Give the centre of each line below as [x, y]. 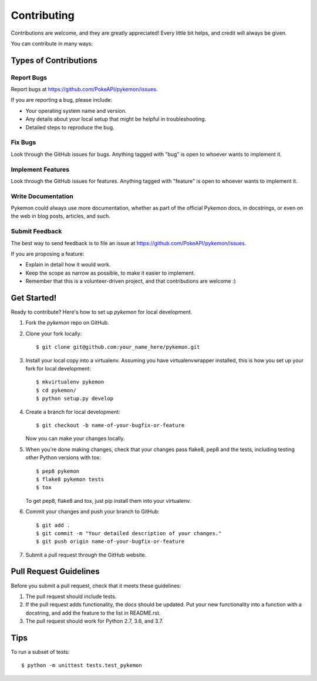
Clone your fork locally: [54, 333]
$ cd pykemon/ [56, 390]
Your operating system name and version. [76, 111]
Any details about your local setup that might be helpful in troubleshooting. [116, 119]
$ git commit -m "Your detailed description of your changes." [129, 533]
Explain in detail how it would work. [68, 265]
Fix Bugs [23, 142]
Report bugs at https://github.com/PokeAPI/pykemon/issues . [84, 89]
